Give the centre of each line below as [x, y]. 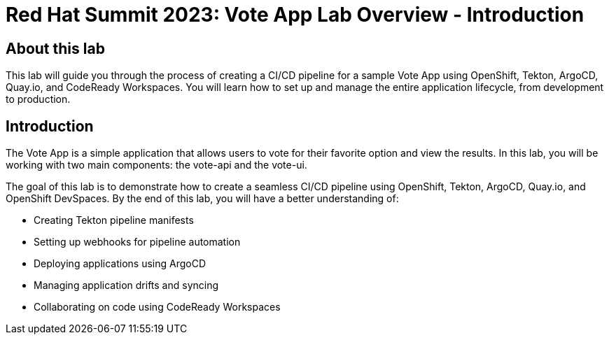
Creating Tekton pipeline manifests [114, 220]
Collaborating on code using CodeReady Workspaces [157, 307]
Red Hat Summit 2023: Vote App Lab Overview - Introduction [295, 15]
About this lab [55, 48]
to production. [38, 99]
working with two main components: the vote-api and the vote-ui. [156, 165]
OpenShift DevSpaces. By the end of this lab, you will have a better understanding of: [202, 199]
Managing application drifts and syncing [126, 285]
